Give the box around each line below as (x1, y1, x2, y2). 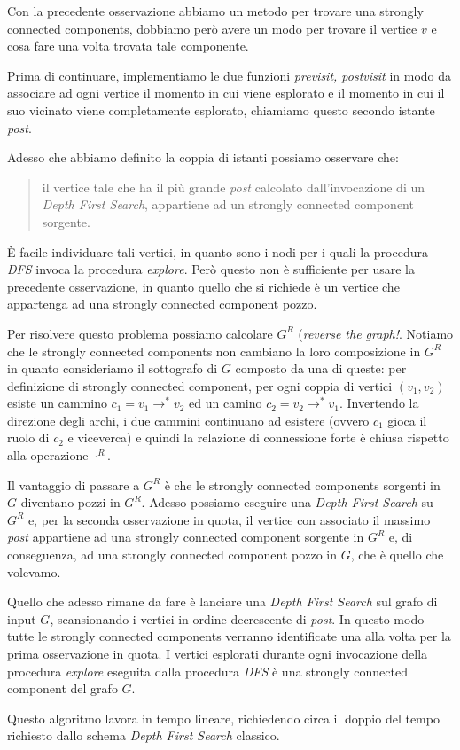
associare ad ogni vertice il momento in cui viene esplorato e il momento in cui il (7, 83, 445, 102)
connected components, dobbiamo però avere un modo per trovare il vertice (7, 19, 417, 37)
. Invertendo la (339, 394, 419, 412)
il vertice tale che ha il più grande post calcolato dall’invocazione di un (42, 177, 425, 196)
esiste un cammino (7, 394, 107, 412)
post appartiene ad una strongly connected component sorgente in (7, 527, 364, 546)
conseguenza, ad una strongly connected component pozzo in (7, 545, 337, 564)
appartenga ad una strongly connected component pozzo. (7, 294, 317, 313)
